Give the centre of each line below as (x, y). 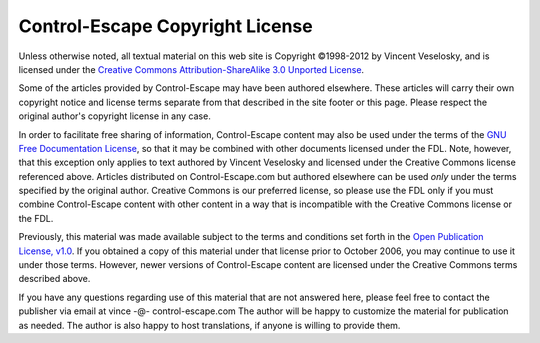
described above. (54, 279)
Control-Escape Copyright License (166, 26)
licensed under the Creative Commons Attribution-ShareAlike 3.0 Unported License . (191, 69)
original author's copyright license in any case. (115, 116)
